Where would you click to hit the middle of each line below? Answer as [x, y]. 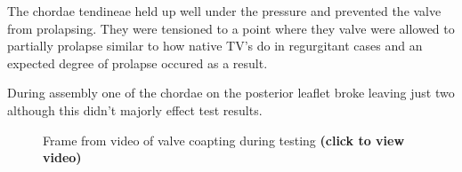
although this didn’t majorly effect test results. [135, 109]
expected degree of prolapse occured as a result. [138, 63]
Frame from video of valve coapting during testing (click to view [224, 140]
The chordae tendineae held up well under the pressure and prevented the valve [224, 11]
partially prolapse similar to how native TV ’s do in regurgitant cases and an [215, 46]
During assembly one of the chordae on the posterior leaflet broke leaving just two [231, 93]
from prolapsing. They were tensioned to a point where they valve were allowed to [231, 28]
